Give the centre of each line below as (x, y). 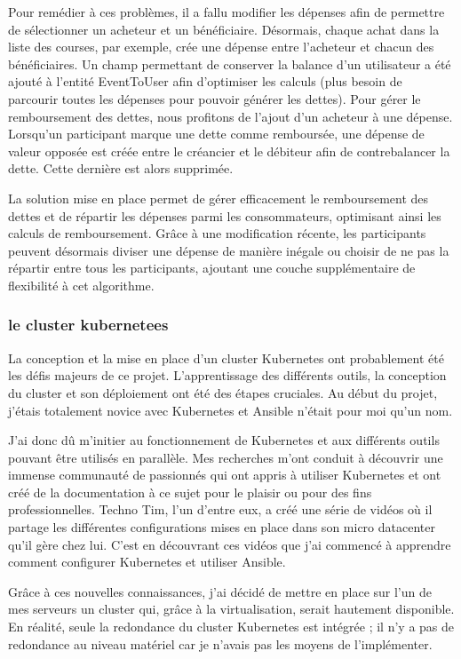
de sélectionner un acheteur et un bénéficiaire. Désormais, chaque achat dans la (224, 29)
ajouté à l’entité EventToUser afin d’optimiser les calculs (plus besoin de (205, 81)
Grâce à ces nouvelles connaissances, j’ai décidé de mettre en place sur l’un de (220, 591)
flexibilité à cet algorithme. (81, 285)
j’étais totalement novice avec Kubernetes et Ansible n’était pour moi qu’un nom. (230, 410)
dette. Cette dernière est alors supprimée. (121, 168)
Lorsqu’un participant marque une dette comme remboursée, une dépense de (216, 134)
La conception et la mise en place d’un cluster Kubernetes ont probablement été (226, 357)
